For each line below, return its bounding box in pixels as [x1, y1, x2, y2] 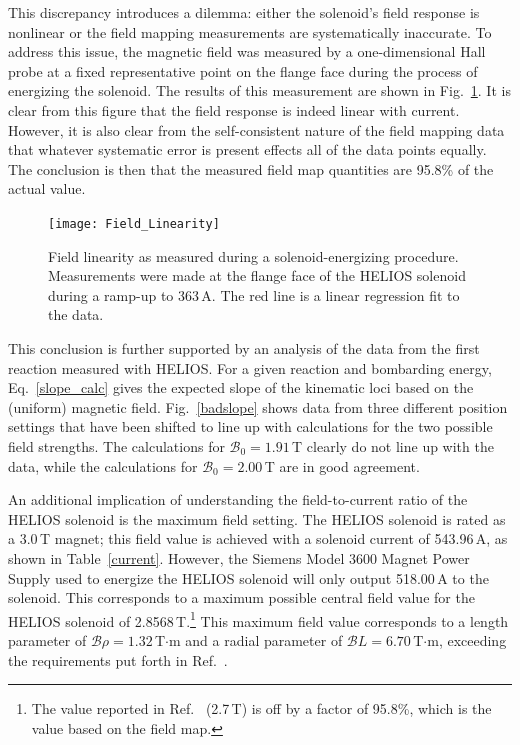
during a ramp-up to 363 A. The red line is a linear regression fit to [48, 284, 460, 305]
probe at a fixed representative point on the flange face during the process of [8, 60, 478, 81]
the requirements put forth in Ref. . [8, 649, 228, 670]
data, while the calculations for [8, 455, 198, 476]
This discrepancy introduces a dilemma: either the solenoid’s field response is [8, 2, 480, 22]
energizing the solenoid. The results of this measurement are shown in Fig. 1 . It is [8, 80, 511, 101]
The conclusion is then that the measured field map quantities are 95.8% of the [8, 158, 494, 179]
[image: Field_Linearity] [48, 216, 220, 231]
